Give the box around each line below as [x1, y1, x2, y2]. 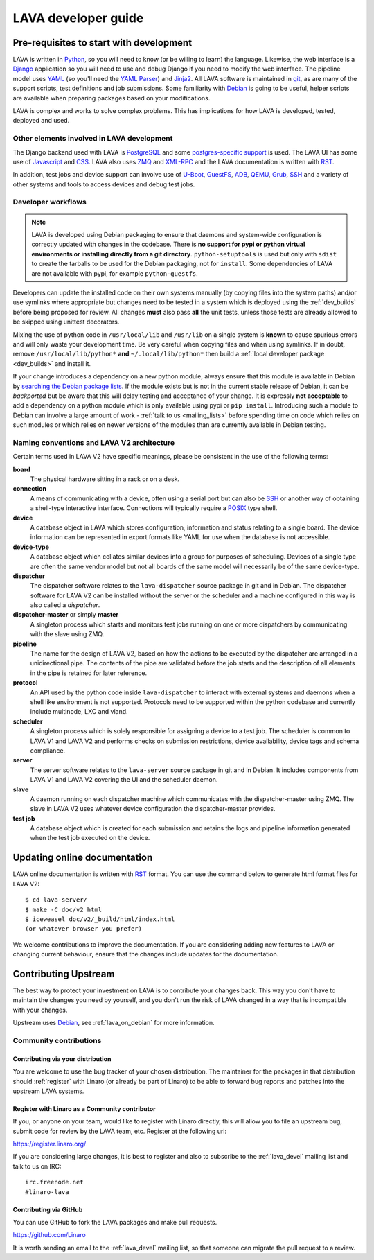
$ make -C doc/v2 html [25, 905, 103, 913]
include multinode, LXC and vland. [30, 708, 128, 716]
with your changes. [12, 1006, 68, 1014]
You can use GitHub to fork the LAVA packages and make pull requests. [12, 1218, 217, 1227]
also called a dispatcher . [30, 601, 100, 609]
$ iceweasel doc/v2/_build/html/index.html [25, 915, 175, 923]
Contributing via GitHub [12, 1205, 83, 1214]
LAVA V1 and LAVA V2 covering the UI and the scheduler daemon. [30, 776, 218, 784]
